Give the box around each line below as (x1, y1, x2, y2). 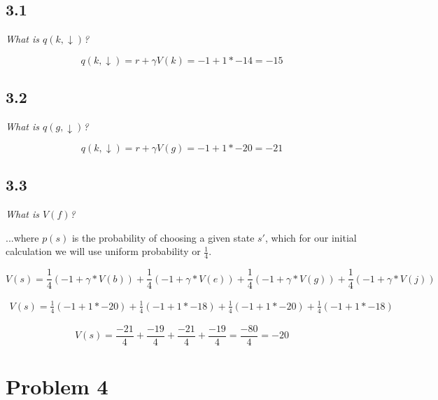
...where (6, 230, 39, 244)
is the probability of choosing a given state (71, 230, 255, 244)
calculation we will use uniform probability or (6, 244, 201, 258)
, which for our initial (264, 230, 357, 244)
